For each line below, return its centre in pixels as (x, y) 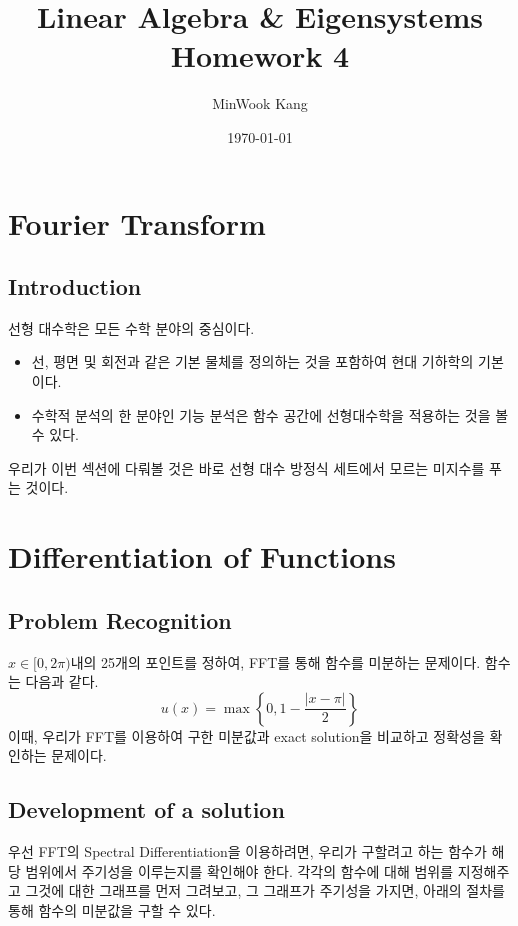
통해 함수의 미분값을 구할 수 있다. (112, 909)
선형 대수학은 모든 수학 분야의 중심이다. (131, 327)
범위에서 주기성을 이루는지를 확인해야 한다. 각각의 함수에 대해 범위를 (239, 870)
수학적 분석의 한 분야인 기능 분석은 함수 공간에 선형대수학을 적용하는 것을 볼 (270, 414)
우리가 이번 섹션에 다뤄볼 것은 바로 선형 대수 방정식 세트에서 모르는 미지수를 (246, 467)
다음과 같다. (62, 681)
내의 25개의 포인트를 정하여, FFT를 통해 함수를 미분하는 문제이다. (275, 661)
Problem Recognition (120, 619)
